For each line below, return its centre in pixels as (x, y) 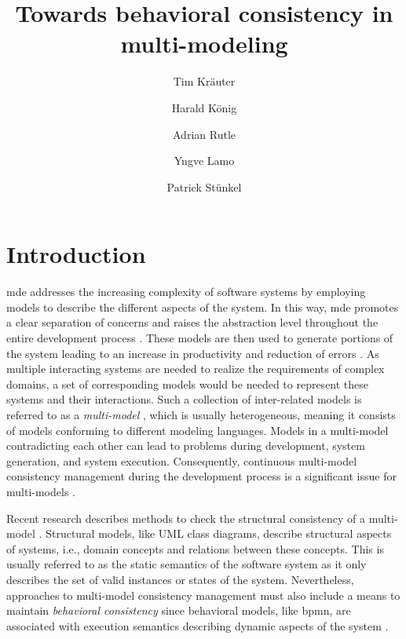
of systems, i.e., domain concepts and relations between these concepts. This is (195, 548)
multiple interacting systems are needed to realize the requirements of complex (196, 369)
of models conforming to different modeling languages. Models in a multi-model (198, 430)
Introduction (76, 254)
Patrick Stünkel (204, 186)
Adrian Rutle (204, 134)
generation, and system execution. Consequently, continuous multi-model (182, 460)
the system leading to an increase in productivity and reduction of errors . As (193, 353)
